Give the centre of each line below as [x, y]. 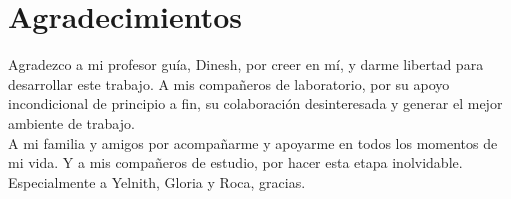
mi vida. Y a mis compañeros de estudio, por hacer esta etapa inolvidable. [235, 162]
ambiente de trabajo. [71, 122]
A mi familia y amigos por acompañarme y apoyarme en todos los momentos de [253, 142]
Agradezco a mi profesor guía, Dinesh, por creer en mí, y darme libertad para [246, 64]
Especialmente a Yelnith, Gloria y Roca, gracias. [157, 181]
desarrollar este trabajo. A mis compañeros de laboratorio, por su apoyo [229, 83]
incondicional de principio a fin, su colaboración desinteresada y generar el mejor [255, 103]
